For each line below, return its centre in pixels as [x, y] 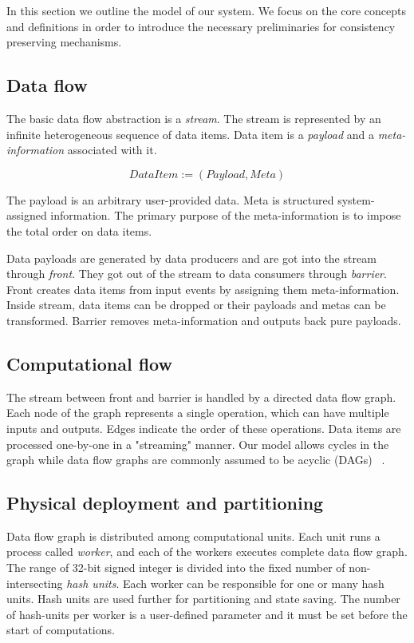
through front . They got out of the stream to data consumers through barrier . [197, 274]
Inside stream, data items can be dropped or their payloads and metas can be [196, 305]
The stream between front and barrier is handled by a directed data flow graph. [201, 397]
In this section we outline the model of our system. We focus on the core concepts [206, 10]
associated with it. [112, 150]
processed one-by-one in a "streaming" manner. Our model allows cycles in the [198, 444]
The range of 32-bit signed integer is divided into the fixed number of [176, 568]
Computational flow [89, 363]
